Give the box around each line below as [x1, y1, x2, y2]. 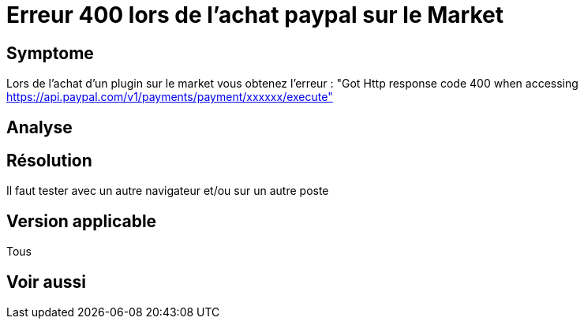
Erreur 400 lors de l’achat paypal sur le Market [6, 2, 504, 28]
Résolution [6, 151, 92, 171]
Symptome [6, 43, 94, 63]
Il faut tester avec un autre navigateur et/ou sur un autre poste [6, 184, 329, 198]
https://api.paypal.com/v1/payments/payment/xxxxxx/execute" [6, 90, 333, 104]
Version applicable [6, 211, 157, 231]
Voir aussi [6, 271, 86, 292]
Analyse [6, 117, 73, 137]
